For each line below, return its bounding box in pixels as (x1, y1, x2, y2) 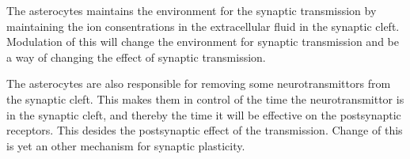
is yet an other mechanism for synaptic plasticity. (6, 137, 245, 153)
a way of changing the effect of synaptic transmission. (6, 48, 266, 65)
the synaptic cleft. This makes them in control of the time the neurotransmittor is (6, 90, 404, 107)
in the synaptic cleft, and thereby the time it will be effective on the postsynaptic (6, 106, 401, 123)
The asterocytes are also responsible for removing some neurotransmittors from (6, 75, 391, 92)
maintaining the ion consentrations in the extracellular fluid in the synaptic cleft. (6, 17, 400, 34)
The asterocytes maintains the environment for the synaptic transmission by (6, 2, 377, 18)
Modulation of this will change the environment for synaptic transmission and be (6, 33, 399, 50)
